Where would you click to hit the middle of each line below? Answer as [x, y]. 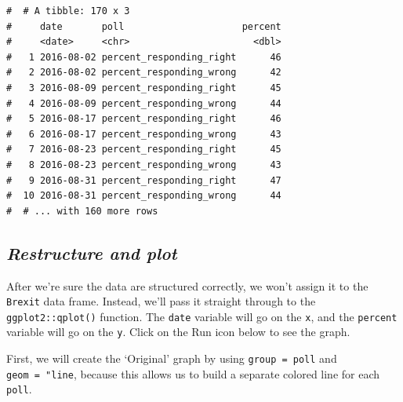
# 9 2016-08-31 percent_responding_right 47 [144, 180]
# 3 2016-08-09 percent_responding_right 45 [144, 88]
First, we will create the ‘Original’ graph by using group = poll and [172, 358]
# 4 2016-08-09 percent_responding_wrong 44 [144, 103]
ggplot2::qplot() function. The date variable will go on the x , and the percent [202, 316]
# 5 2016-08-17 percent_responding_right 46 [144, 119]
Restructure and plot [92, 252]
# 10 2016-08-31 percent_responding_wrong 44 [144, 196]
